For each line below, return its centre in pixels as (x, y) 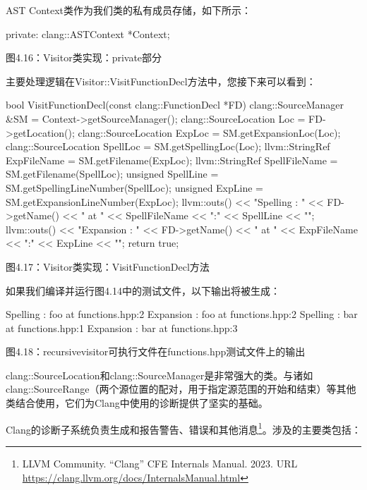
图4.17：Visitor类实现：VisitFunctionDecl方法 (108, 266)
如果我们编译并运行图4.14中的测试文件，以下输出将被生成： (143, 290)
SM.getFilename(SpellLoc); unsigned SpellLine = (112, 174)
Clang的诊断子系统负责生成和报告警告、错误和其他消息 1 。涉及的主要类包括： (183, 428)
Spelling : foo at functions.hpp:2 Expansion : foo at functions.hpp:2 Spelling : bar (182, 314)
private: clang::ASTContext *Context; (88, 33)
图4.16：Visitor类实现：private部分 (84, 57)
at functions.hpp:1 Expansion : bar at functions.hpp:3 (122, 327)
